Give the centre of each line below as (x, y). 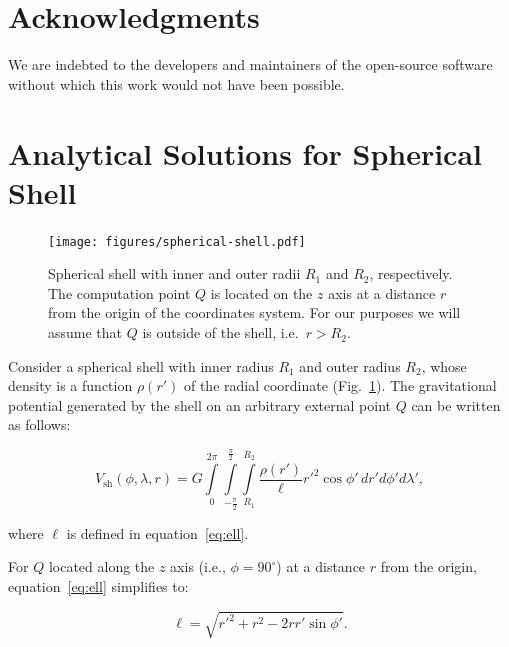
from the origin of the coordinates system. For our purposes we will (254, 312)
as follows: (39, 424)
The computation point (119, 292)
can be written (456, 404)
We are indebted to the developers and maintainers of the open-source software (250, 64)
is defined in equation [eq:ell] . (157, 532)
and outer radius (350, 365)
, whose (444, 365)
